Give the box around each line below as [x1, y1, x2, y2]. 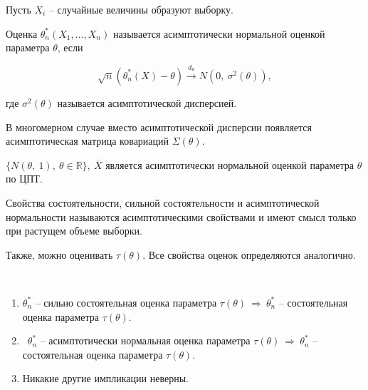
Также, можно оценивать [6, 247, 113, 262]
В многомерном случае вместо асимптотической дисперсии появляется [6, 119, 312, 134]
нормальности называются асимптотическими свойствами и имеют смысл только [6, 209, 357, 224]
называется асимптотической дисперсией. [57, 95, 237, 110]
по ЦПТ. [6, 171, 43, 186]
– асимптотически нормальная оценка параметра [40, 333, 251, 348]
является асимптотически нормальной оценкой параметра [105, 157, 354, 172]
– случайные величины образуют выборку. [48, 2, 233, 16]
